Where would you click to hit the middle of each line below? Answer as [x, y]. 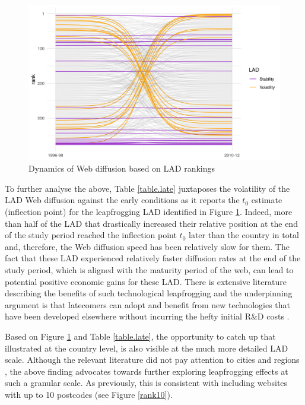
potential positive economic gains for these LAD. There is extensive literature [146, 281]
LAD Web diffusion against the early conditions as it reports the [122, 200]
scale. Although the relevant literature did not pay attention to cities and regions [152, 360]
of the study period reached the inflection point [91, 235]
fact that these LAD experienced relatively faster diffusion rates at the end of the [153, 258]
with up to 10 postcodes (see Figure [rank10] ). [89, 394]
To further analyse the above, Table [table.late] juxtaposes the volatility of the [147, 188]
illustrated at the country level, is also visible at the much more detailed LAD [147, 348]
